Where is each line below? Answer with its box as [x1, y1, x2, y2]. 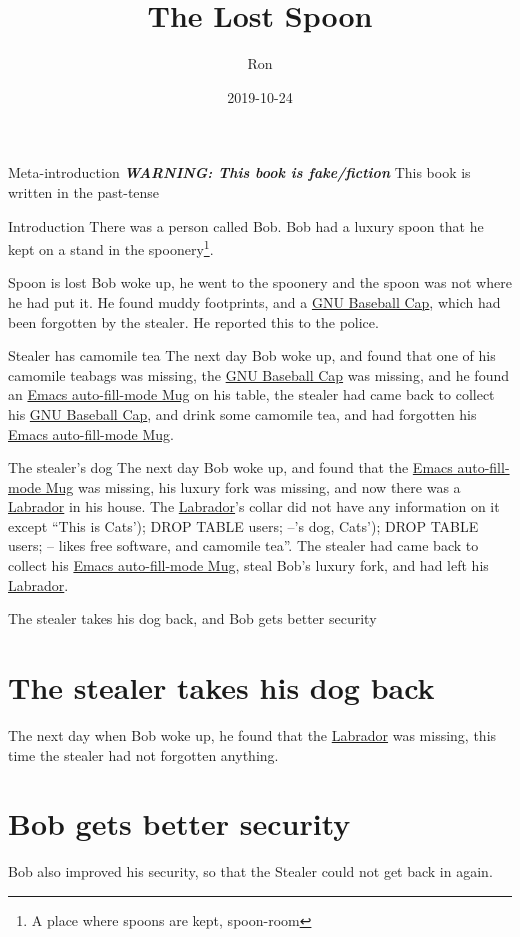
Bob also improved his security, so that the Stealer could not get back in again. [8, 861, 493, 882]
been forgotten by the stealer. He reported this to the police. [8, 311, 379, 332]
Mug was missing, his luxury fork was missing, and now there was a [45, 476, 461, 497]
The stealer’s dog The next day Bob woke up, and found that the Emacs [8, 457, 453, 478]
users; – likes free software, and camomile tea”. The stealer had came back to [8, 535, 479, 556]
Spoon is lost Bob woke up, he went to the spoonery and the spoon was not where [8, 272, 512, 293]
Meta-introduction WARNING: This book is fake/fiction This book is [8, 162, 471, 183]
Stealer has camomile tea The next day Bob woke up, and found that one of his [8, 345, 496, 366]
